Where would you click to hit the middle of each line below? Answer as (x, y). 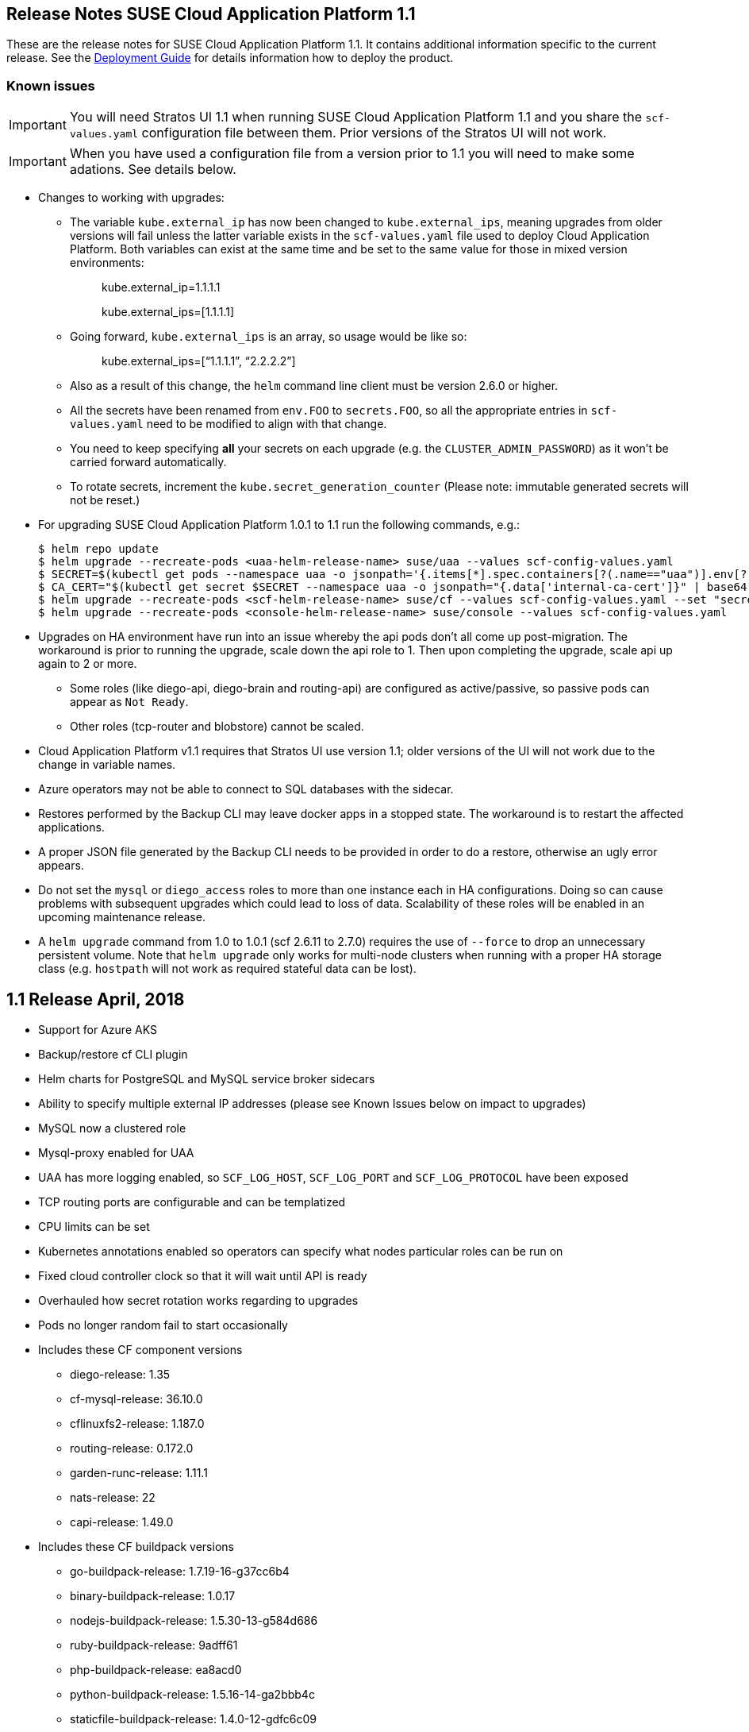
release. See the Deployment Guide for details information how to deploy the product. (230, 58)
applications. (71, 827)
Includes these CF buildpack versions (136, 1547)
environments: (107, 263)
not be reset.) (105, 500)
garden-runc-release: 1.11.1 (139, 1473)
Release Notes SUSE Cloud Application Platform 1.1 (211, 14)
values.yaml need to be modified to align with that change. (229, 424)
